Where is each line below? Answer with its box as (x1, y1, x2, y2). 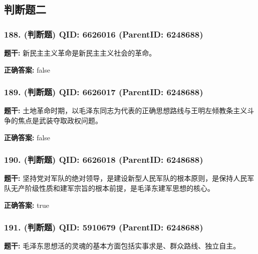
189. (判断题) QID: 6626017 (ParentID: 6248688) (4, 86, 203, 98)
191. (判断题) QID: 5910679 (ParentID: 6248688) (4, 221, 203, 233)
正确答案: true (4, 199, 50, 210)
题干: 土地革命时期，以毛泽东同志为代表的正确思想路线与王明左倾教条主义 (4, 105, 247, 116)
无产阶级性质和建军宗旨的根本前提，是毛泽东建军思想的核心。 (11, 183, 214, 193)
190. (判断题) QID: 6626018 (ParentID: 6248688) (4, 153, 203, 166)
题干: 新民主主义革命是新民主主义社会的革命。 (4, 48, 156, 58)
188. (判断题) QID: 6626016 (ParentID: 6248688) (4, 28, 203, 40)
